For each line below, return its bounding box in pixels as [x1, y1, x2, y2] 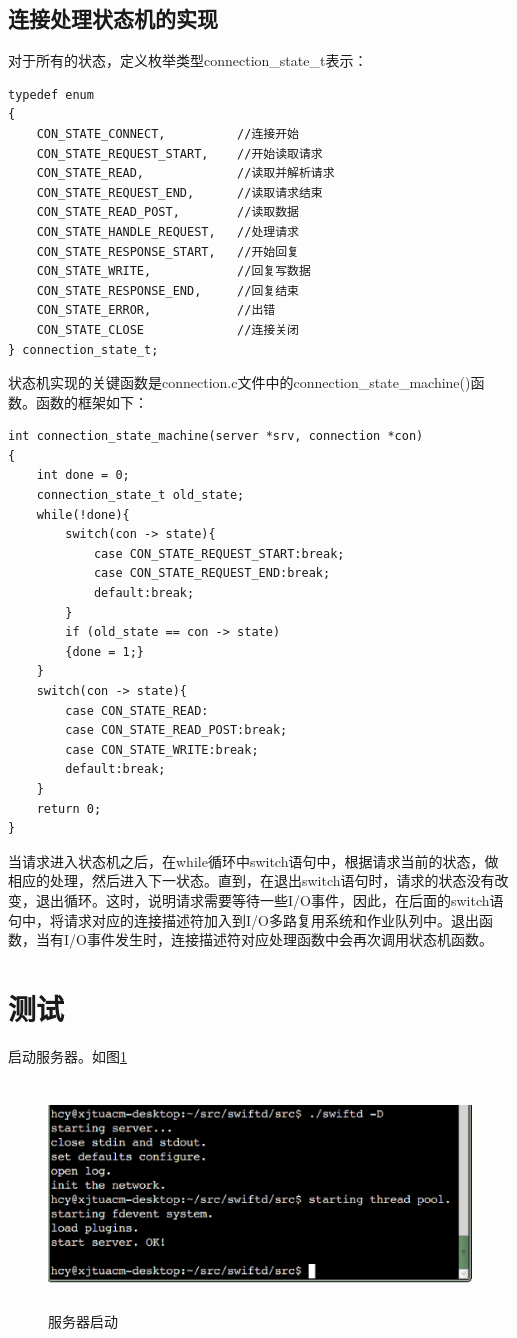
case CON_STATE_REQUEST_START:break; [93, 546, 345, 561]
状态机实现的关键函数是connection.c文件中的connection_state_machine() [8, 372, 471, 393]
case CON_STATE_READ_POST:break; [65, 723, 288, 738]
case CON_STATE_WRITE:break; [65, 742, 259, 757]
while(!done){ [36, 507, 130, 522]
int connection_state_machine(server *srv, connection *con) [8, 429, 424, 444]
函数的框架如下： [35, 391, 148, 412]
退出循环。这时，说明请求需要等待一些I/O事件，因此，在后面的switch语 [35, 889, 504, 910]
